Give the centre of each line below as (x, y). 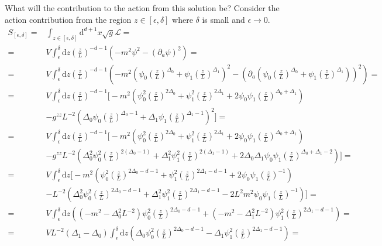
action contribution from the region (68, 19)
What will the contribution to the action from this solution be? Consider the (142, 8)
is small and (223, 19)
